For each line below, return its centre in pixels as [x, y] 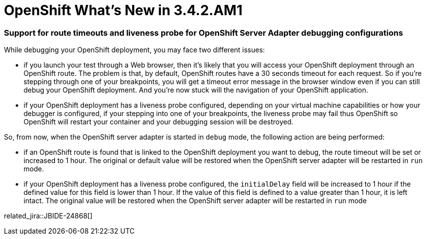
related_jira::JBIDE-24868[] [48, 216]
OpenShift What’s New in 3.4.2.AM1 [123, 10]
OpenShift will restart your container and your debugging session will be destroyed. [159, 122]
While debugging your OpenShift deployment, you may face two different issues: [134, 50]
